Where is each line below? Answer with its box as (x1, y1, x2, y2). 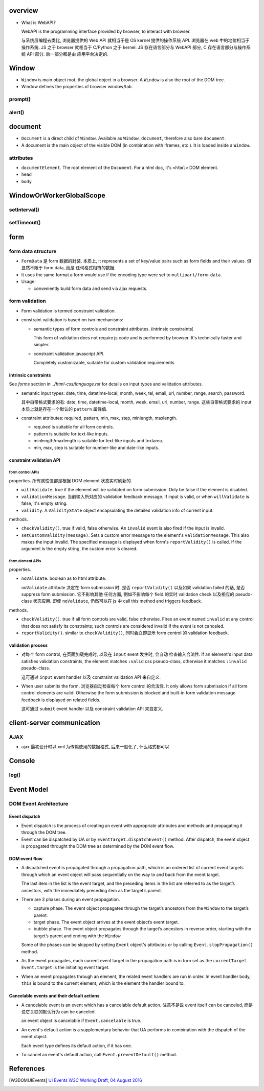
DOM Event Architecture (9, 800, 68, 807)
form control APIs (9, 470, 40, 475)
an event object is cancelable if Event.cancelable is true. (21, 1018, 142, 1023)
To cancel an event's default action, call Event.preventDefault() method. (21, 1051, 177, 1057)
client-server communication (9, 718, 100, 727)
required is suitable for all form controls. (33, 424, 114, 430)
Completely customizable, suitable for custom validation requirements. (33, 360, 176, 366)
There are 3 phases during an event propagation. (21, 896, 120, 902)
